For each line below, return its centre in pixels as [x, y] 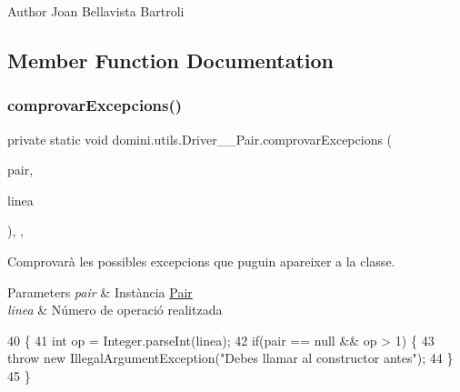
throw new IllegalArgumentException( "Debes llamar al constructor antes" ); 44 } [230, 358]
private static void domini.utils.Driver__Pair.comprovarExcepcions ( [200, 139]
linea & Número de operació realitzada [115, 310]
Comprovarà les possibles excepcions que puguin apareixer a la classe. [201, 261]
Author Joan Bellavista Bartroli [96, 11]
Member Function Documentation [171, 60]
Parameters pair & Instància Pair [100, 291]
